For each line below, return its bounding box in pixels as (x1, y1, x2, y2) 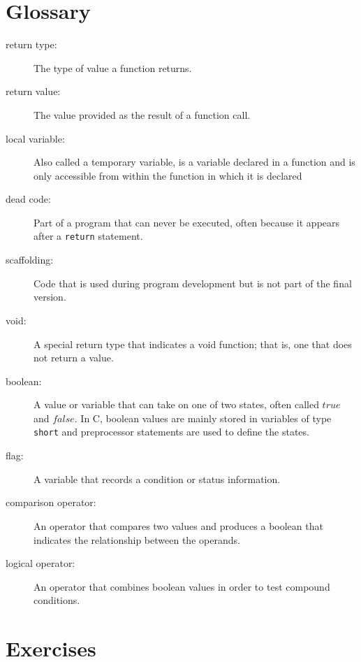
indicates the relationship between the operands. (34, 532, 240, 547)
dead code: (6, 192, 51, 206)
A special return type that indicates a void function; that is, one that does (34, 336, 352, 351)
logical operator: (6, 556, 75, 570)
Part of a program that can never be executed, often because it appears (34, 215, 340, 229)
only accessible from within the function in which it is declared (34, 168, 302, 182)
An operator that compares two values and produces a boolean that (34, 518, 323, 533)
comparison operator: (6, 495, 96, 510)
